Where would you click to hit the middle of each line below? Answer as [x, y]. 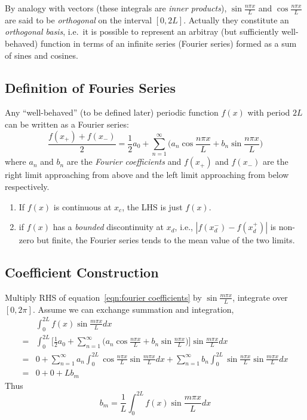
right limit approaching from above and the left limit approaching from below [147, 175]
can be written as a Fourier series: [67, 124]
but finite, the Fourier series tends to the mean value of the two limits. [166, 240]
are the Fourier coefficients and [124, 161]
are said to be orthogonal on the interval [79, 19]
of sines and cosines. [42, 55]
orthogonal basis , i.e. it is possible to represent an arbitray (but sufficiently [142, 31]
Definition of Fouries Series [90, 87]
